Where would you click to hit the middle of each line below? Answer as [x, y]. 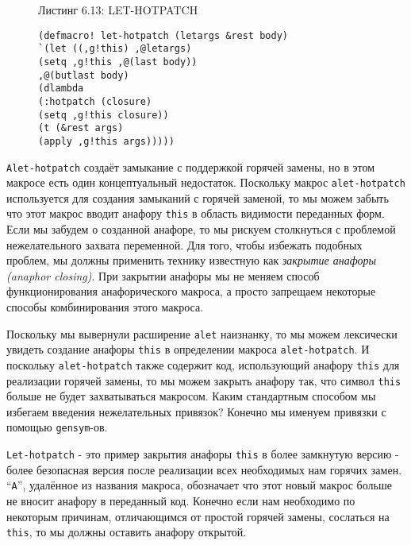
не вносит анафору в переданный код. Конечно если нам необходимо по [181, 501]
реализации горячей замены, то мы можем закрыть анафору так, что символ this [204, 380]
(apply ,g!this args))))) [106, 141]
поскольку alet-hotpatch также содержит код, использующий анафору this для [203, 364]
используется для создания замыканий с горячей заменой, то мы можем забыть [198, 197]
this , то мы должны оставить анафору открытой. [127, 532]
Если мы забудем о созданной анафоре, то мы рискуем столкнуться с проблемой [201, 229]
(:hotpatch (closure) [95, 101]
